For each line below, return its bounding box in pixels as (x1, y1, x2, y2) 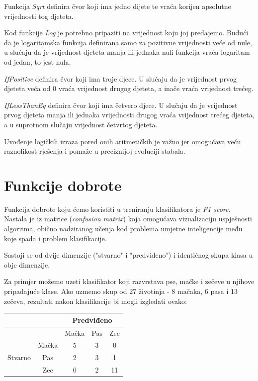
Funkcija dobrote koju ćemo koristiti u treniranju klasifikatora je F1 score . (4, 203, 231, 214)
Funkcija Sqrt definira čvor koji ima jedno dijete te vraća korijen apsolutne (4, 1, 231, 11)
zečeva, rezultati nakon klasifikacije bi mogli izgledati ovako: (4, 295, 187, 306)
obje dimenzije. (4, 259, 50, 270)
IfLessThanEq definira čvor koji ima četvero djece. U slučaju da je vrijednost (4, 99, 238, 110)
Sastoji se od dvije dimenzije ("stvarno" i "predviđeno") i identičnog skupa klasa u (4, 250, 253, 260)
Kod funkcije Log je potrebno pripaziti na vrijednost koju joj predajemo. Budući (4, 27, 249, 38)
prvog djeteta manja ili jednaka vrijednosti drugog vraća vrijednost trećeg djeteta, (4, 109, 255, 120)
